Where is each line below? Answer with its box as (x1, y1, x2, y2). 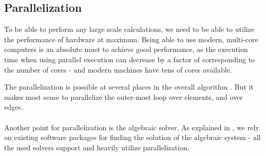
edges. (4, 101, 23, 112)
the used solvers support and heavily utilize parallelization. (4, 142, 190, 152)
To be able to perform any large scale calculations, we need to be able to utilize (4, 24, 255, 34)
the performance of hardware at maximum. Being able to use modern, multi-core (4, 33, 258, 44)
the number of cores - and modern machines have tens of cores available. (4, 64, 232, 75)
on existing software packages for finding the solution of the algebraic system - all (4, 132, 261, 143)
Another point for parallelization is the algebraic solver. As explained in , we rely (4, 122, 259, 132)
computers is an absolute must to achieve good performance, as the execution (4, 44, 248, 55)
